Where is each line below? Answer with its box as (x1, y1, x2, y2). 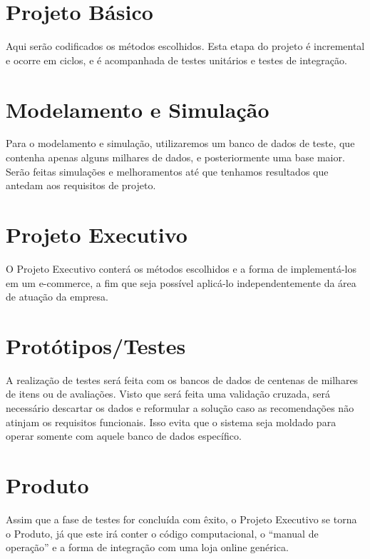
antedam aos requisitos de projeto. (6, 178, 156, 193)
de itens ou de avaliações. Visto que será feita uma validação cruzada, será (6, 386, 331, 401)
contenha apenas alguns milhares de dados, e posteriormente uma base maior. (6, 150, 345, 165)
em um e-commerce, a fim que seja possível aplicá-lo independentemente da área (6, 275, 356, 290)
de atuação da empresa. (6, 289, 108, 304)
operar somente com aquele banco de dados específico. (6, 428, 242, 443)
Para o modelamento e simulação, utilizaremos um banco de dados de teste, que (6, 136, 355, 151)
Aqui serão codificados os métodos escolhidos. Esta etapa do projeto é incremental (6, 39, 365, 54)
